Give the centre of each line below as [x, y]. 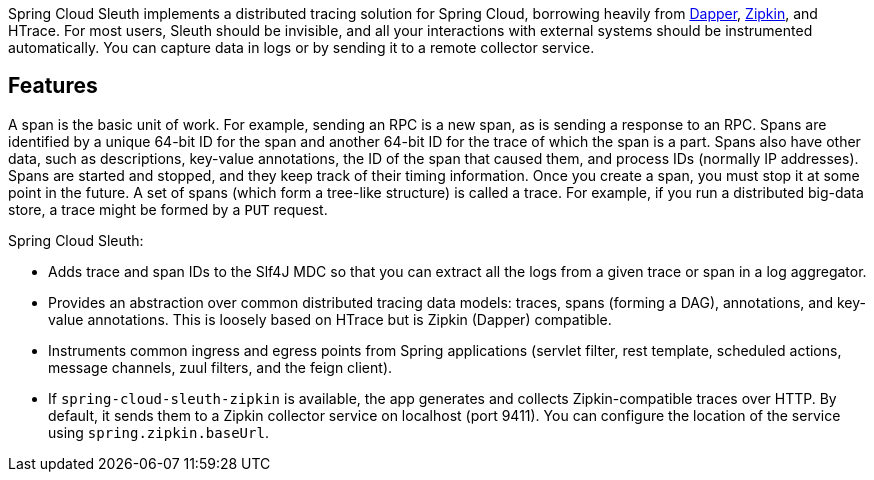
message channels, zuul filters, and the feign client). [220, 367]
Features [53, 86]
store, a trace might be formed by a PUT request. [168, 209]
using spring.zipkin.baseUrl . [158, 432]
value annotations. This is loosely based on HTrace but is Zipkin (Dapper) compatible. [330, 319]
